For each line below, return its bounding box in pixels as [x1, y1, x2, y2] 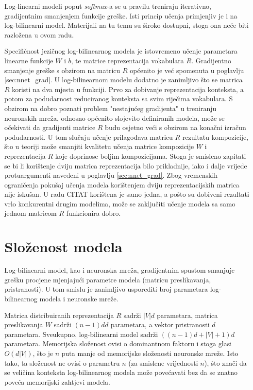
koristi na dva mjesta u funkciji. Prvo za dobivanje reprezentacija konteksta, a [12, 84, 244, 94]
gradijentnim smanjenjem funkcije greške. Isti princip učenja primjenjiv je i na [4, 10, 237, 20]
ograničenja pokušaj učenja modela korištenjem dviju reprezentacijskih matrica [4, 179, 239, 189]
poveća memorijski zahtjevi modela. [4, 376, 110, 387]
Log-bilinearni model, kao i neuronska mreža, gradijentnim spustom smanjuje [4, 265, 235, 275]
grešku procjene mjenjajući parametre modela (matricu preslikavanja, [4, 274, 211, 284]
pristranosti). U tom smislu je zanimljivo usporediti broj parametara [4, 284, 208, 294]
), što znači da [204, 357, 247, 368]
